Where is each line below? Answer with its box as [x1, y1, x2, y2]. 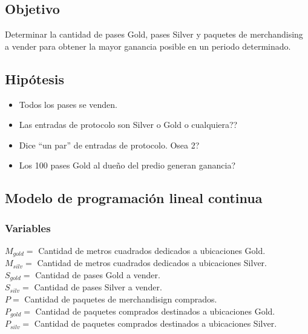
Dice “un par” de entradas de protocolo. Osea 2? [19, 138, 200, 151]
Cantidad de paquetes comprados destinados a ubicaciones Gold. [35, 304, 275, 317]
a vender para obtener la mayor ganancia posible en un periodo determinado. [5, 39, 291, 52]
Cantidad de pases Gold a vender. [35, 269, 160, 281]
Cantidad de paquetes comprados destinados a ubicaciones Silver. [34, 317, 277, 330]
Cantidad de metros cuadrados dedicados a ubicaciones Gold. [38, 244, 266, 256]
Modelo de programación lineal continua [5, 189, 263, 207]
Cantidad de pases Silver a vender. [34, 281, 162, 293]
